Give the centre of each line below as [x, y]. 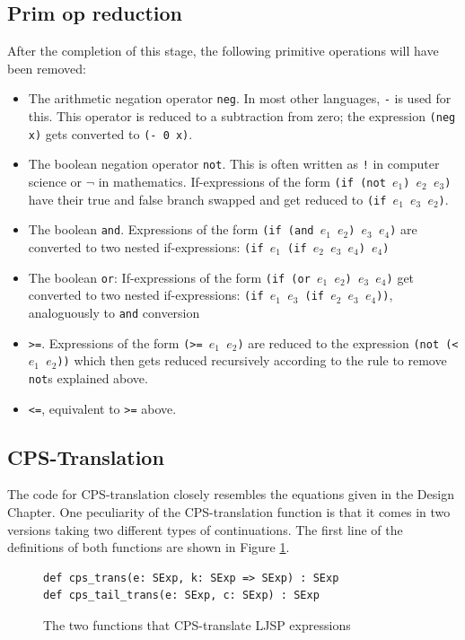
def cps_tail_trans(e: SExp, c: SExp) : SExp [181, 596]
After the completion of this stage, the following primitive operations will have [223, 51]
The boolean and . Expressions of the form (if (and [171, 229]
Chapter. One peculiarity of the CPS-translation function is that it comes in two [229, 512]
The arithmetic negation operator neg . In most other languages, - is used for [240, 98]
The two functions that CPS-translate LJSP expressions [197, 625]
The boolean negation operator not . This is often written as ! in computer [234, 164]
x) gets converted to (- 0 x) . [110, 133]
